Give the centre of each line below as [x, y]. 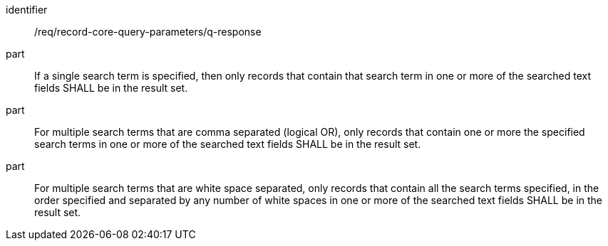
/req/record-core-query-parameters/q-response [148, 32]
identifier [27, 10]
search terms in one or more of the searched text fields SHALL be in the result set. [228, 144]
